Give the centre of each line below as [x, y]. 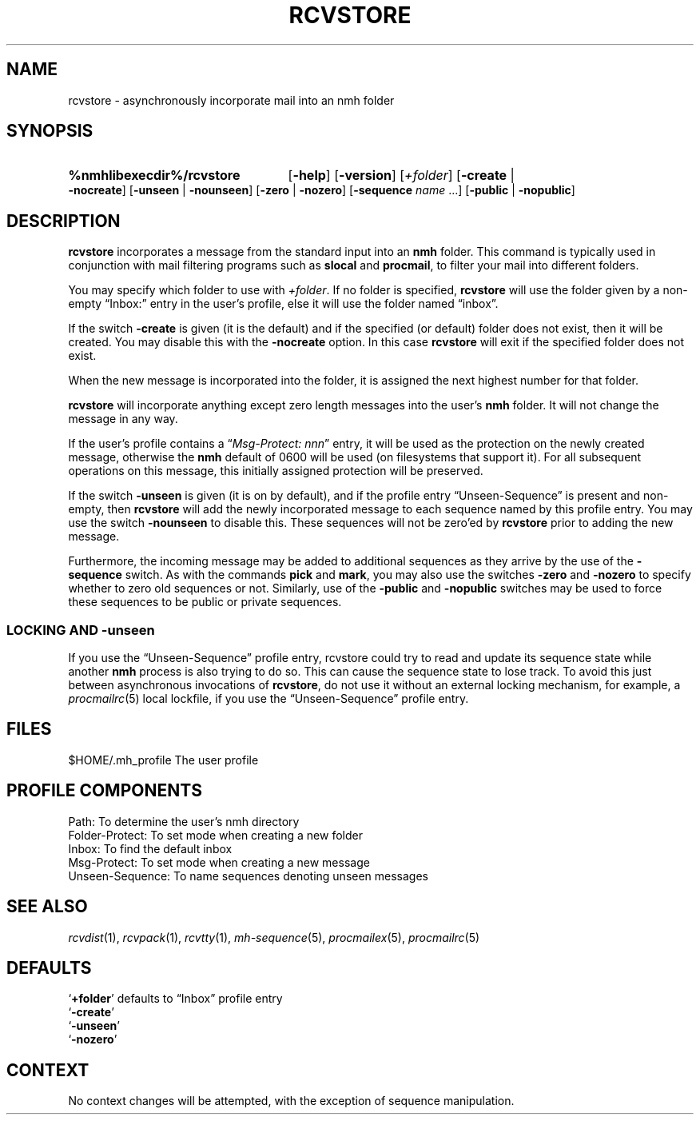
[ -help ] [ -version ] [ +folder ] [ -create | [401, 176]
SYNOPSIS [50, 131]
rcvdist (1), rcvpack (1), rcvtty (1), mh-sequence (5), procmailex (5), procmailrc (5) [274, 937]
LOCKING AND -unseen [81, 630]
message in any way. [123, 419]
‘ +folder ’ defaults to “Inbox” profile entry [175, 999]
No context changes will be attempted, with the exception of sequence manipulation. [291, 1101]
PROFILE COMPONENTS [104, 791]
